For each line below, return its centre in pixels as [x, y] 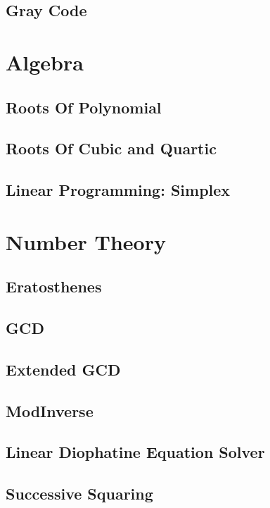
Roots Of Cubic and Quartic [111, 148]
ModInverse [50, 410]
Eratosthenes [54, 286]
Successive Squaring [79, 494]
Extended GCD [63, 369]
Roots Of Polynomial [84, 107]
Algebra [45, 62]
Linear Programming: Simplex [118, 190]
